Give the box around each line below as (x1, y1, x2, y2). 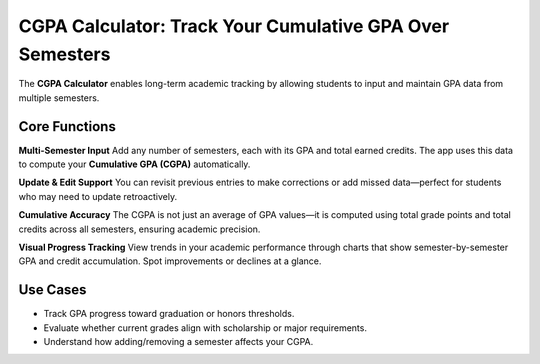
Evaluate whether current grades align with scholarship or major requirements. (43, 321, 367, 334)
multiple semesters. (18, 91, 100, 104)
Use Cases (18, 281, 87, 299)
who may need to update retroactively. (18, 190, 178, 202)
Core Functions (18, 118, 117, 135)
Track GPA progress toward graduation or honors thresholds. (43, 308, 295, 320)
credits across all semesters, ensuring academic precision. (18, 223, 261, 235)
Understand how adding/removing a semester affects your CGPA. (43, 336, 314, 348)
